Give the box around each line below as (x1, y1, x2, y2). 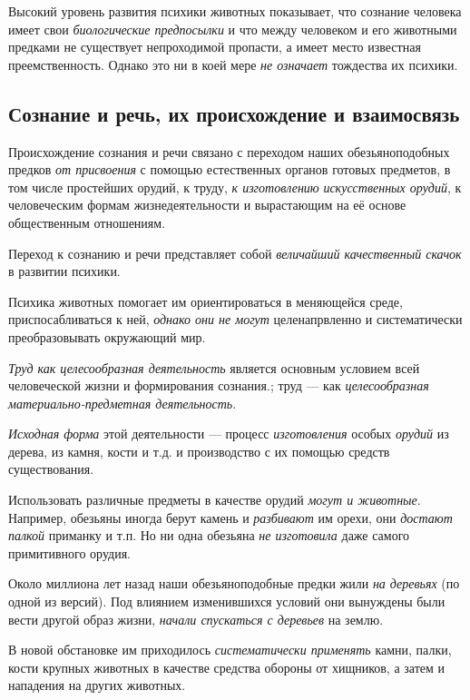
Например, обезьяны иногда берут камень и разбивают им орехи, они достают (8, 508, 453, 527)
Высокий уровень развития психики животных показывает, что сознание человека (8, 2, 462, 20)
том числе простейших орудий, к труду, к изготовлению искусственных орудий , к (8, 177, 462, 196)
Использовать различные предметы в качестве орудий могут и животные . (8, 490, 421, 509)
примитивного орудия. (8, 543, 131, 562)
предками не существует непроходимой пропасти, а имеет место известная (8, 37, 421, 56)
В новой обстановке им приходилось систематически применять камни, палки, (8, 640, 452, 659)
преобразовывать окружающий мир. (8, 327, 206, 346)
